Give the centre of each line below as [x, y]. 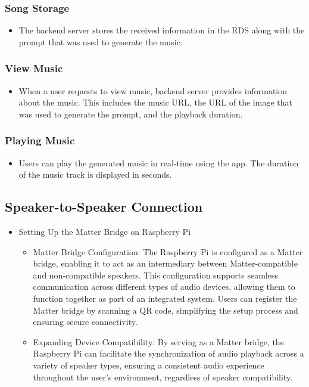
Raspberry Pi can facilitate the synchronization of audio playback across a [168, 353]
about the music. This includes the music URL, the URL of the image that [155, 102]
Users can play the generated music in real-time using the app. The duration [159, 162]
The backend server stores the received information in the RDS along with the [162, 30]
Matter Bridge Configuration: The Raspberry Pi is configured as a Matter [168, 251]
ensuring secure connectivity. [85, 322]
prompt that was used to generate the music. [101, 41]
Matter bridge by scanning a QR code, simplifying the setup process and [166, 310]
